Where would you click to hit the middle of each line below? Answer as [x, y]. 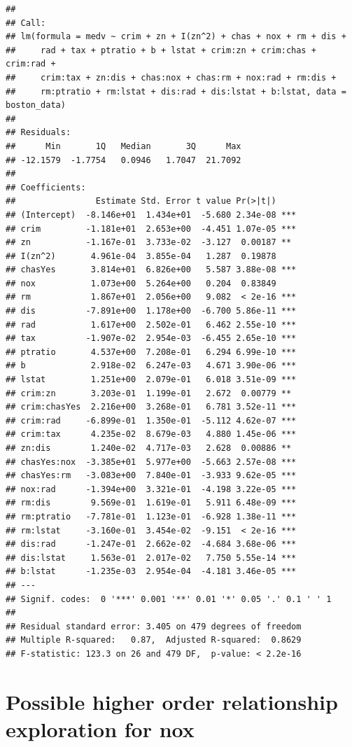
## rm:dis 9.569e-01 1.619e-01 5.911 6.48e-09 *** [151, 503]
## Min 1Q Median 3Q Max [124, 146]
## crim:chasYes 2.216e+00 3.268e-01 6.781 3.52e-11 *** [151, 407]
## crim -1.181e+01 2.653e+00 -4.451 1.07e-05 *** [151, 229]
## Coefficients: [46, 187]
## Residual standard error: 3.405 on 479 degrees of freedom [154, 626]
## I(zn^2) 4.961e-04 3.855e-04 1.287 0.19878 [141, 256]
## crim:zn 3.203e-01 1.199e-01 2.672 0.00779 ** [149, 393]
